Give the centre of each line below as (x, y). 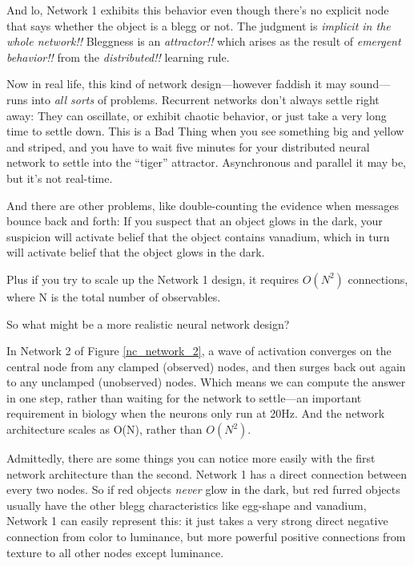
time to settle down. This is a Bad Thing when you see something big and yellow (205, 131)
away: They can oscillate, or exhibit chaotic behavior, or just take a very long (197, 115)
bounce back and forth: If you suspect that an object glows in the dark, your (195, 221)
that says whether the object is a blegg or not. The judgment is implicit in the (199, 25)
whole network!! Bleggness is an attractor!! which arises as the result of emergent (204, 41)
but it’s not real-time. (60, 178)
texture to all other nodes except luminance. (115, 552)
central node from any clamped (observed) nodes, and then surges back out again (206, 366)
